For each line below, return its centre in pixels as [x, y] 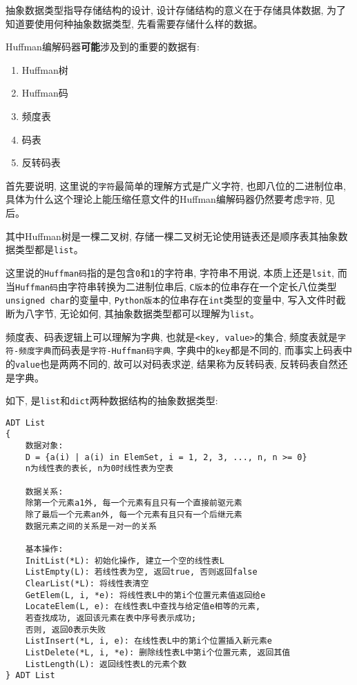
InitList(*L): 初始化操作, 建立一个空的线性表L [125, 560]
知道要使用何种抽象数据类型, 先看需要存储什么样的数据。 [134, 23]
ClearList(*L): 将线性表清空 [87, 583]
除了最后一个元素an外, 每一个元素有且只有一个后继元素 [134, 515]
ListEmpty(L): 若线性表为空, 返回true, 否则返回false [141, 572]
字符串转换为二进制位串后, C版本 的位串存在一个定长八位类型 [202, 286]
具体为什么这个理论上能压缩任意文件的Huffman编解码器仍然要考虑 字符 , [164, 199]
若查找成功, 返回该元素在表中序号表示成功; [111, 618]
